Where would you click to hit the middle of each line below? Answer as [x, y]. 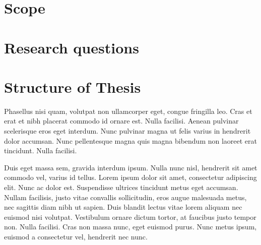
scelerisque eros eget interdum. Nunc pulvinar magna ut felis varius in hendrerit [127, 131]
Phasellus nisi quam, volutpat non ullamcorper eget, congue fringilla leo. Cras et [128, 111]
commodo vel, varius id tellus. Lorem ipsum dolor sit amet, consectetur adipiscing [130, 177]
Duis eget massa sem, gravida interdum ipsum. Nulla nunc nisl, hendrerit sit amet [131, 167]
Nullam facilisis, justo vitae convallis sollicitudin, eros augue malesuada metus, [125, 197]
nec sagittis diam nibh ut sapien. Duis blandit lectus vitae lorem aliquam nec [123, 207]
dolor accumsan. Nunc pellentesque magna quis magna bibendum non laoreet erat [131, 140]
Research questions [72, 47]
